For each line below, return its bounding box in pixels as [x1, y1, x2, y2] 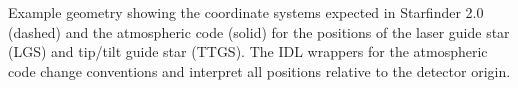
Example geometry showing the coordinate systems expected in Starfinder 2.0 [8, 2, 484, 22]
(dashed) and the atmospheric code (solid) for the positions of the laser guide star [8, 21, 510, 42]
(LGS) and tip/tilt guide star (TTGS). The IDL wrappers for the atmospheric [8, 41, 488, 62]
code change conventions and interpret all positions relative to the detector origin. [8, 60, 511, 81]
